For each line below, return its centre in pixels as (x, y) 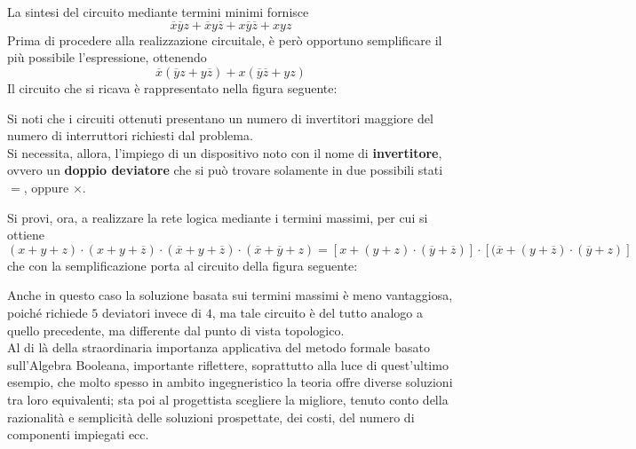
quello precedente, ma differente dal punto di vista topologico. (176, 330)
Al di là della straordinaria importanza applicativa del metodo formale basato (219, 347)
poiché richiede (48, 312)
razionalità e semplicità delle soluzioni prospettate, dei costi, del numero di (211, 417)
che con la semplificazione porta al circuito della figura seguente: (183, 265)
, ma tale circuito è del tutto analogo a (317, 312)
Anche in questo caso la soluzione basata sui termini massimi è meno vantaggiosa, (230, 295)
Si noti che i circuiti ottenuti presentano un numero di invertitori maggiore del (220, 118)
